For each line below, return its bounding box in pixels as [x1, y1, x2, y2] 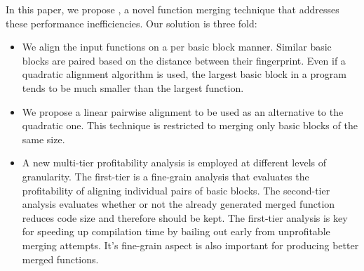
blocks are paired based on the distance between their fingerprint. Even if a [22, 53, 346, 67]
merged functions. [22, 251, 99, 266]
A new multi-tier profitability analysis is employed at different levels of [22, 155, 327, 170]
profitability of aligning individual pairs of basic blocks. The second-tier [22, 183, 330, 197]
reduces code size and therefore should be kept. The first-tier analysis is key [22, 210, 348, 225]
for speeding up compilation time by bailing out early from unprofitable [22, 224, 330, 239]
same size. [22, 131, 65, 146]
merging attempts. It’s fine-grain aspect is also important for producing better [22, 237, 359, 252]
